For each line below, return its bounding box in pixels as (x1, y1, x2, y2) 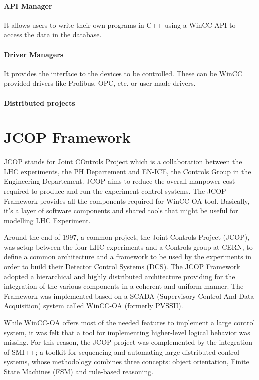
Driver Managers (4, 49, 64, 59)
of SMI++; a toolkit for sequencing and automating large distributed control (4, 346, 239, 357)
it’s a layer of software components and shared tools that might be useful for (4, 205, 238, 216)
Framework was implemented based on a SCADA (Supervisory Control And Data (4, 290, 254, 301)
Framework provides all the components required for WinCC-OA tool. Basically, (4, 195, 250, 206)
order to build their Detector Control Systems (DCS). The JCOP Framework (4, 261, 240, 272)
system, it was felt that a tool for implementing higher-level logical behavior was (4, 327, 250, 337)
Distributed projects (4, 97, 75, 108)
